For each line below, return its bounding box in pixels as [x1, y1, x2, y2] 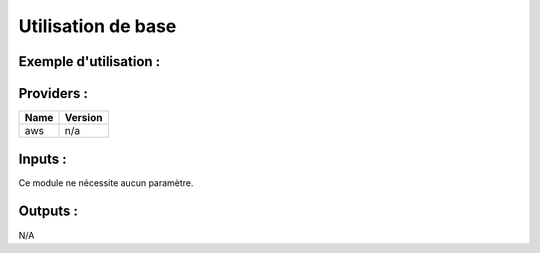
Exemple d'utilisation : [18, 53, 161, 70]
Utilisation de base [18, 15, 177, 37]
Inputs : [18, 150, 67, 167]
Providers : [18, 85, 89, 102]
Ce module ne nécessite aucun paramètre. [18, 176, 194, 189]
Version [64, 111, 103, 125]
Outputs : [18, 203, 79, 220]
